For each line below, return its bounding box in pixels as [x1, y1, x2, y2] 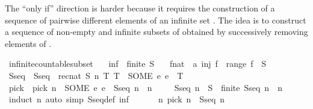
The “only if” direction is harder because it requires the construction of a [5, 2, 275, 14]
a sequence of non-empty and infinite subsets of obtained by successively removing [5, 25, 308, 38]
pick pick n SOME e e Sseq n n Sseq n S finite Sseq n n [8, 81, 282, 93]
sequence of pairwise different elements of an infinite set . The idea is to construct [5, 13, 306, 26]
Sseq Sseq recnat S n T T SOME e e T [8, 69, 184, 81]
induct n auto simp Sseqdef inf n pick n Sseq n [8, 93, 225, 105]
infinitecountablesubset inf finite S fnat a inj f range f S [8, 57, 267, 70]
